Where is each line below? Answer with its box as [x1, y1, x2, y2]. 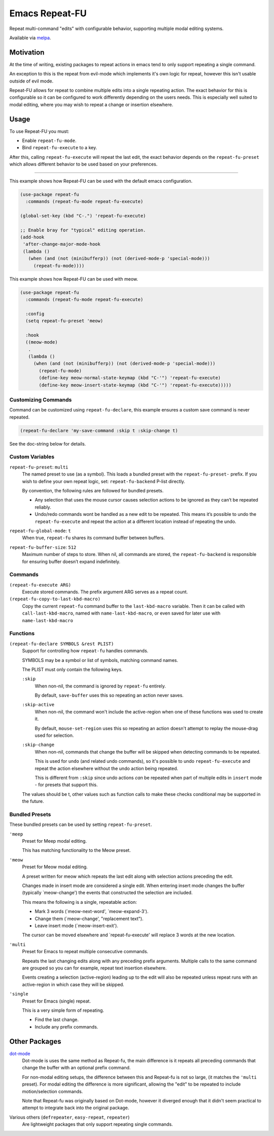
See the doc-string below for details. [9, 440, 86, 447]
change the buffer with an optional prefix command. [22, 1065, 131, 1071]
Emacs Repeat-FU [9, 8, 87, 19]
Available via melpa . [9, 35, 51, 41]
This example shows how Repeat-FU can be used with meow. [9, 275, 139, 282]
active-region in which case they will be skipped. [22, 981, 124, 987]
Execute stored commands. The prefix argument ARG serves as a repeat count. [22, 589, 188, 595]
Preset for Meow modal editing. [22, 864, 88, 870]
